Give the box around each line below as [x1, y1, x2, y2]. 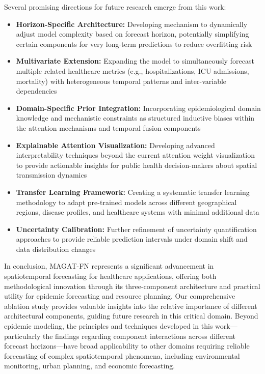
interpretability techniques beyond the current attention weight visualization [16, 150, 255, 160]
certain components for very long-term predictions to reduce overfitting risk [16, 38, 252, 49]
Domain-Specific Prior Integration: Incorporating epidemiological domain [16, 102, 261, 113]
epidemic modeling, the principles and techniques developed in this [4, 321, 213, 331]
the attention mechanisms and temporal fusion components [16, 122, 201, 133]
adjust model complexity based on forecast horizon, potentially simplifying [16, 28, 249, 39]
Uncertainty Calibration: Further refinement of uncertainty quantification [16, 223, 257, 234]
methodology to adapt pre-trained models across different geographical [16, 196, 237, 207]
